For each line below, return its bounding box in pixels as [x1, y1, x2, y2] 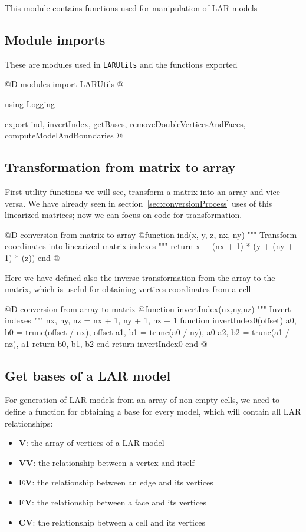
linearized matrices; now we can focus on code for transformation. [5, 209, 242, 221]
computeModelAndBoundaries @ [5, 129, 123, 141]
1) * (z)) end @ [5, 252, 60, 263]
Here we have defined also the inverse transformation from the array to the [5, 271, 275, 283]
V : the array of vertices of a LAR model [18, 437, 164, 449]
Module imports [5, 30, 106, 48]
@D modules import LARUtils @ [5, 78, 124, 90]
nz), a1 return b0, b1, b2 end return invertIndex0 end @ [5, 337, 208, 349]
